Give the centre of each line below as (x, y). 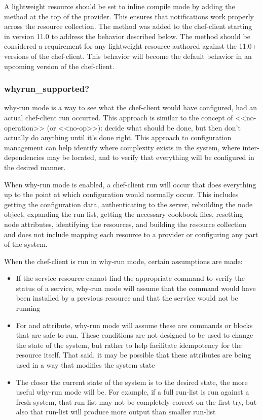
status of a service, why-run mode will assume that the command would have (136, 288)
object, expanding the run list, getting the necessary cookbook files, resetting (124, 214)
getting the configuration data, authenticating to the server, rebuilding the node (128, 204)
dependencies (24, 157)
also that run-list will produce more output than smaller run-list (116, 412)
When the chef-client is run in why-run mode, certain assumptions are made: (123, 261)
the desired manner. (35, 167)
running (28, 308)
